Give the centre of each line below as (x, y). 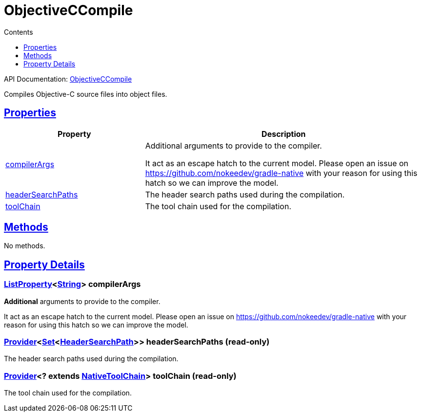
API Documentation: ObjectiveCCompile (68, 79)
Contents (19, 32)
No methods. (25, 246)
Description (284, 134)
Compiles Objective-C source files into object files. (86, 94)
